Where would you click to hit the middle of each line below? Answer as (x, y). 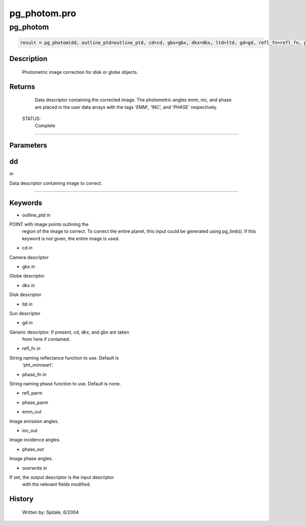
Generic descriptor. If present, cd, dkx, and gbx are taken (69, 332)
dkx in (28, 285)
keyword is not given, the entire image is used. (71, 238)
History (22, 499)
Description (28, 59)
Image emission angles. (34, 421)
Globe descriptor (27, 276)
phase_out (33, 449)
